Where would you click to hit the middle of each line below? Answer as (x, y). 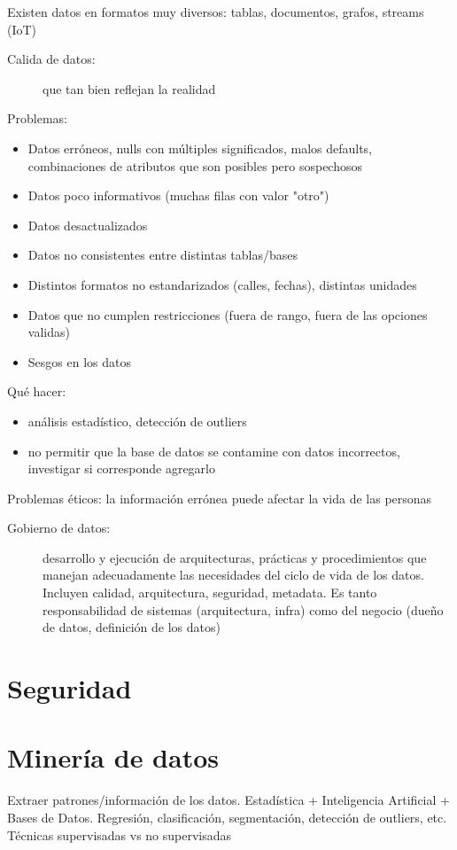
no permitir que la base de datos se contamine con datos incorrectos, (214, 451)
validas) (49, 332)
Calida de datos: (51, 59)
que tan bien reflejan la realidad (129, 88)
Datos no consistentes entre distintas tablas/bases (163, 255)
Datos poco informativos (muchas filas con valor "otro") (178, 195)
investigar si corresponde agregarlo (121, 468)
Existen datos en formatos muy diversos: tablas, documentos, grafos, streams (216, 12)
